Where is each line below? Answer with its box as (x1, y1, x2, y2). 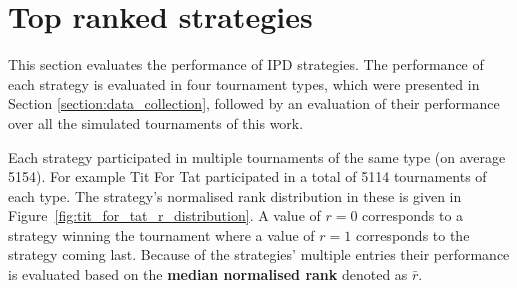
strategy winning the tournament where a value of (8, 224, 315, 245)
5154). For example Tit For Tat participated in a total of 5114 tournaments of (8, 166, 487, 187)
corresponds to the (355, 224, 470, 245)
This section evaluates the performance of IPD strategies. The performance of (8, 54, 484, 75)
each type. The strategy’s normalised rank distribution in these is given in (8, 185, 462, 206)
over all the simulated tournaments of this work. (8, 112, 304, 133)
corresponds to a (362, 205, 464, 226)
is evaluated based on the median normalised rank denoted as (8, 264, 408, 285)
